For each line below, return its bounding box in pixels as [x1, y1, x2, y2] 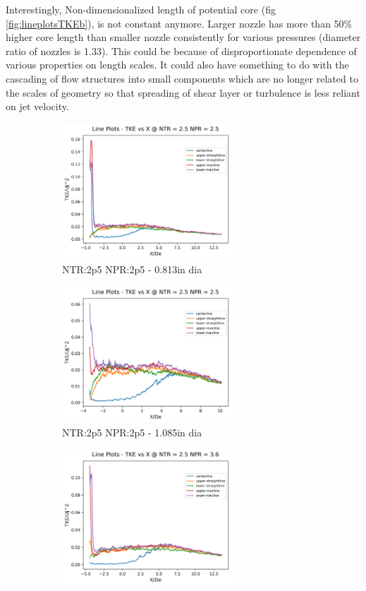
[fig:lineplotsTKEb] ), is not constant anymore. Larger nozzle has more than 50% [6, 16, 353, 30]
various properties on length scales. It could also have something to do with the [6, 57, 349, 72]
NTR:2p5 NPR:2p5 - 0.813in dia [62, 262, 202, 276]
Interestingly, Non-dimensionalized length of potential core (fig [6, 2, 276, 16]
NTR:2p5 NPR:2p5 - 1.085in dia [62, 424, 202, 439]
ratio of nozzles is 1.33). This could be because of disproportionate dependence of [6, 43, 357, 58]
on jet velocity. [6, 99, 69, 114]
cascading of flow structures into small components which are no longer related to [6, 71, 358, 85]
